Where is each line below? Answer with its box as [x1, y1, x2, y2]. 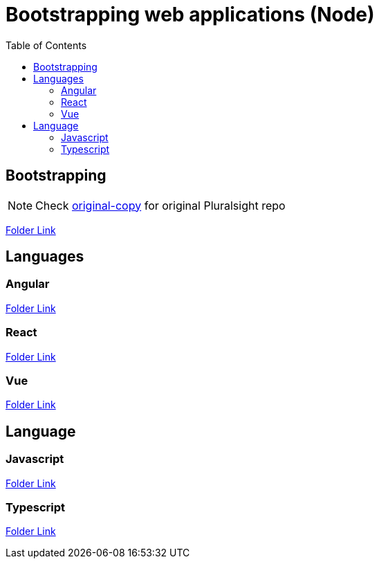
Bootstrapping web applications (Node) [6, 3, 375, 26]
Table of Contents [6, 39, 87, 51]
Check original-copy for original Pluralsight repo [35, 198, 286, 212]
